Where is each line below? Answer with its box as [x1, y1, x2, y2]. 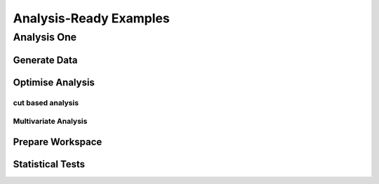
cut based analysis [13, 98, 79, 108]
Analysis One [13, 31, 77, 43]
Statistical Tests [13, 158, 86, 170]
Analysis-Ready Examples [13, 10, 170, 26]
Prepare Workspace [13, 136, 102, 148]
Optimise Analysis [13, 76, 95, 88]
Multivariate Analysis [13, 116, 88, 126]
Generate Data [13, 54, 78, 66]
